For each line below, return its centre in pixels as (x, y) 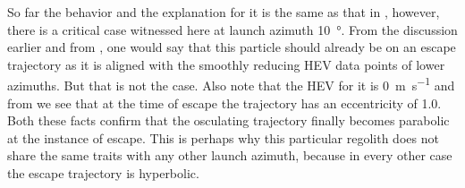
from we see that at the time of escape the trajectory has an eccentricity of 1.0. (224, 103)
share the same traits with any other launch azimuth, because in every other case (230, 155)
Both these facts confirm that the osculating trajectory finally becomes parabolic (228, 120)
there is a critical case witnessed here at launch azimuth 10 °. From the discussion (232, 29)
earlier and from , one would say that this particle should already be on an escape (232, 47)
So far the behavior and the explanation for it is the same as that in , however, (224, 12)
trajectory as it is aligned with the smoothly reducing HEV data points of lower (226, 64)
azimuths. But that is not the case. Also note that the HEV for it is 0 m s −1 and (231, 84)
